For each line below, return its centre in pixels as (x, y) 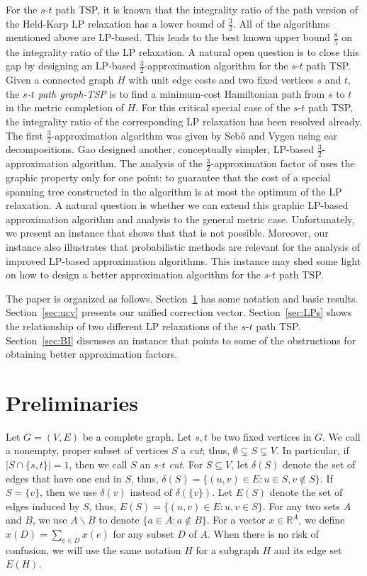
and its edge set (308, 549)
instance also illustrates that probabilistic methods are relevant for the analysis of (183, 246)
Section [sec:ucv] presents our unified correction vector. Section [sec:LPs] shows (179, 312)
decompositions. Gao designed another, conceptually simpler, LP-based (160, 149)
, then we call (98, 464)
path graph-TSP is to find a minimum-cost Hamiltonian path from (181, 93)
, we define (322, 520)
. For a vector (236, 520)
